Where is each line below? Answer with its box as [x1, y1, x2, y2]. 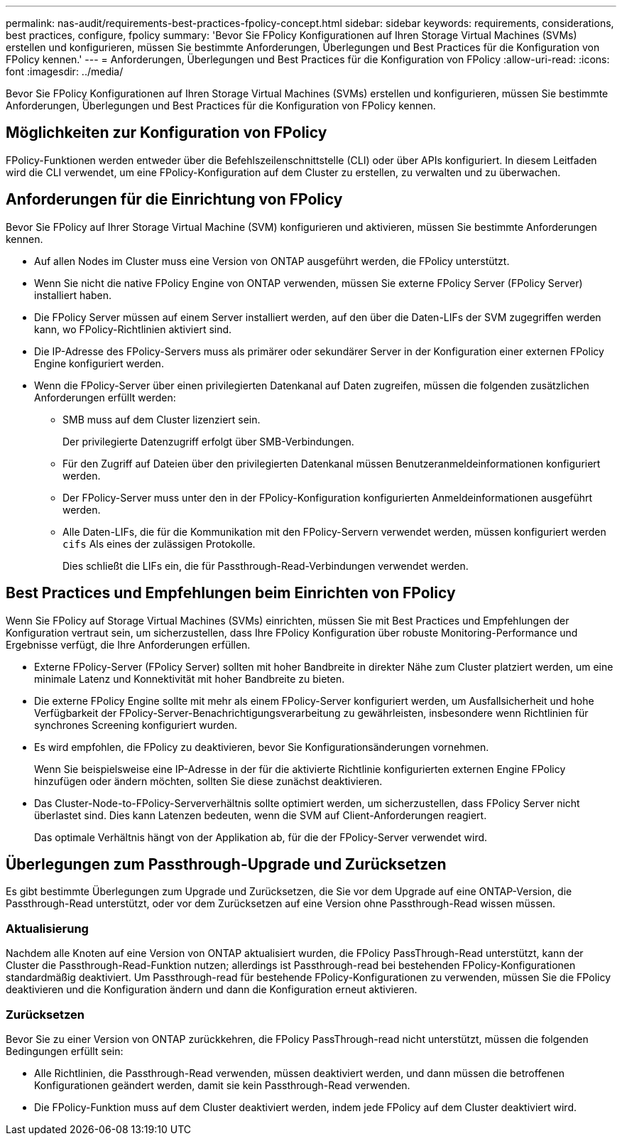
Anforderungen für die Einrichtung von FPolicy [6, 190, 343, 209]
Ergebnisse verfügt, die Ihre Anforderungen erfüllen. [6, 638, 251, 651]
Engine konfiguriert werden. [34, 357, 164, 369]
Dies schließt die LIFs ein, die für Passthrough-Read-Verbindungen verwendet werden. [62, 559, 469, 572]
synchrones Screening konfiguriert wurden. [34, 718, 238, 731]
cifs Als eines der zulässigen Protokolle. [62, 537, 256, 550]
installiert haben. [34, 288, 112, 301]
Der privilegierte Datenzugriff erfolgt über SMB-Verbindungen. [62, 435, 354, 448]
